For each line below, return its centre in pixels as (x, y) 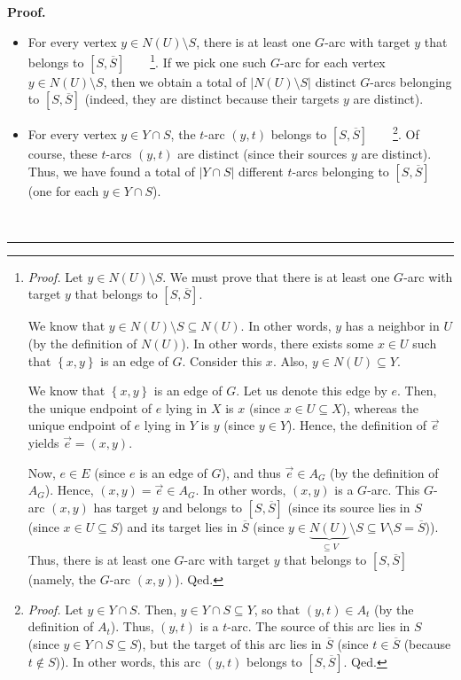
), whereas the (380, 407)
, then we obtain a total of (175, 81)
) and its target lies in (178, 526)
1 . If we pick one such (208, 61)
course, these (63, 154)
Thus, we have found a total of (111, 171)
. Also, (290, 360)
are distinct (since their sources (262, 154)
